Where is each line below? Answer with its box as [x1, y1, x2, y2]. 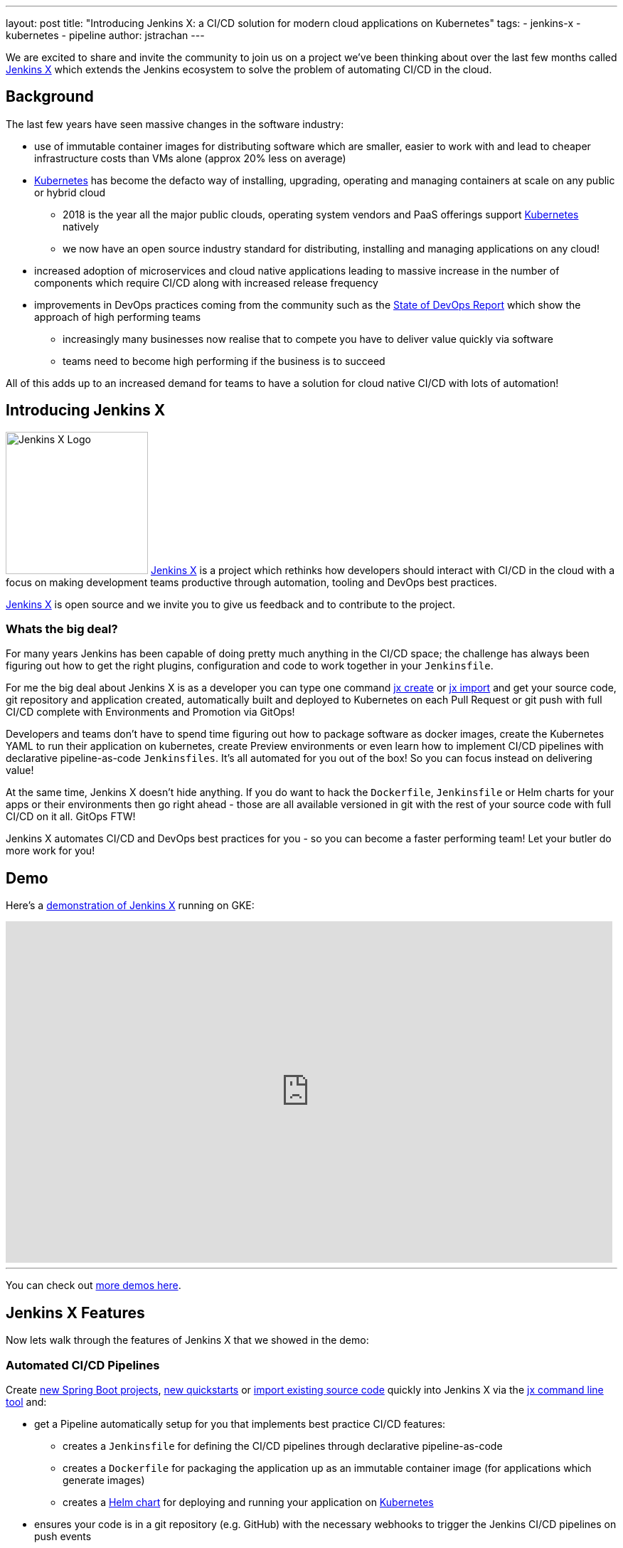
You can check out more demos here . [6, 1279, 181, 1292]
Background [6, 88, 94, 106]
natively [63, 220, 100, 233]
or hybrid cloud [34, 186, 106, 198]
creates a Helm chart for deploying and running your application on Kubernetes [63, 1495, 434, 1508]
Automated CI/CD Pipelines [6, 1357, 160, 1372]
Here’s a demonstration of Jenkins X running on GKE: [6, 899, 255, 912]
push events [34, 1530, 92, 1542]
